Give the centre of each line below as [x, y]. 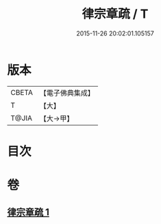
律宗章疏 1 [28, 212]
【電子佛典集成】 [67, 93]
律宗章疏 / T [115, 14]
